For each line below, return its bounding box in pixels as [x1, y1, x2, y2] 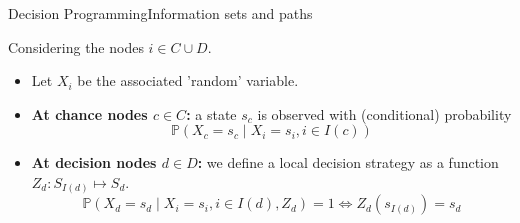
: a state [186, 103, 237, 124]
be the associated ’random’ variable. [77, 70, 299, 91]
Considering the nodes [8, 36, 144, 57]
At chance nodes [31, 103, 148, 124]
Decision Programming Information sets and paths [8, 3, 313, 23]
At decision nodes [31, 152, 157, 173]
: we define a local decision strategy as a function [197, 152, 499, 173]
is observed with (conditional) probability [257, 103, 512, 124]
